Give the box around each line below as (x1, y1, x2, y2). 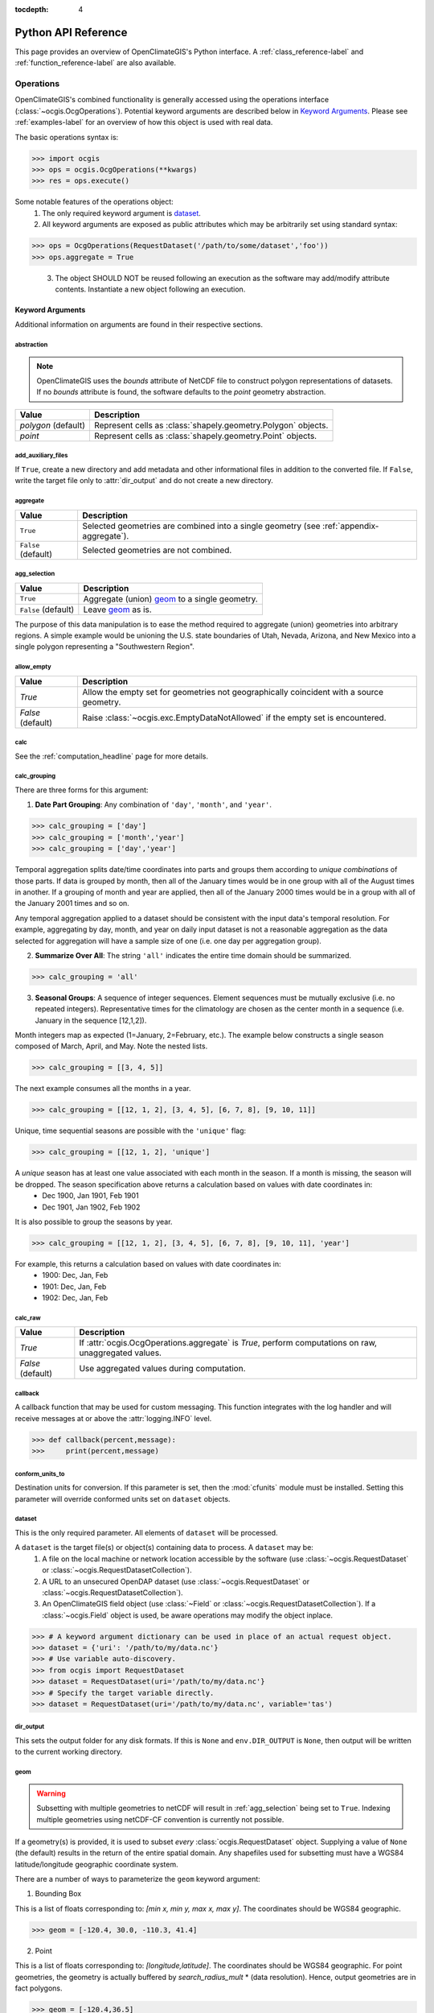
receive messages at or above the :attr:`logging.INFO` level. (14, 1413, 212, 1423)
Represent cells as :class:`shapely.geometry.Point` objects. (93, 430, 317, 441)
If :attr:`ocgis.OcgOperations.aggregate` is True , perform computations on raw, (79, 1337, 378, 1349)
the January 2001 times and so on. (14, 899, 130, 908)
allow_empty (14, 663, 51, 672)
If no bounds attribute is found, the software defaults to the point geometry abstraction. (36, 387, 326, 397)
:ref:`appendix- (322, 520, 379, 531)
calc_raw (14, 1313, 41, 1322)
